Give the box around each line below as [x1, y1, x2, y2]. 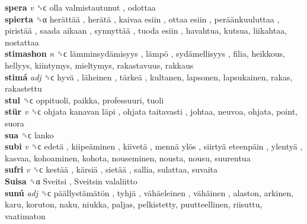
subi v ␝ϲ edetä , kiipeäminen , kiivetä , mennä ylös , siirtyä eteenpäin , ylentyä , [5, 140, 303, 152]
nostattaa [5, 35, 39, 48]
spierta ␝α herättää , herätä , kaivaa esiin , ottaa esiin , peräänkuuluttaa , [5, 12, 280, 25]
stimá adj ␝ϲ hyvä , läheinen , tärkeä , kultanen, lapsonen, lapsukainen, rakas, [5, 70, 293, 83]
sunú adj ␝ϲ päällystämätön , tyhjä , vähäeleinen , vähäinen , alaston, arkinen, [5, 186, 294, 199]
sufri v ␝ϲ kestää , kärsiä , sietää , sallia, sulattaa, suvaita [5, 163, 218, 176]
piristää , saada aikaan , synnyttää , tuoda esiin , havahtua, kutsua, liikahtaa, [5, 24, 287, 37]
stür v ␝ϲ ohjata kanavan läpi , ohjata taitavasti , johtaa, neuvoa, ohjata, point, [5, 105, 298, 118]
